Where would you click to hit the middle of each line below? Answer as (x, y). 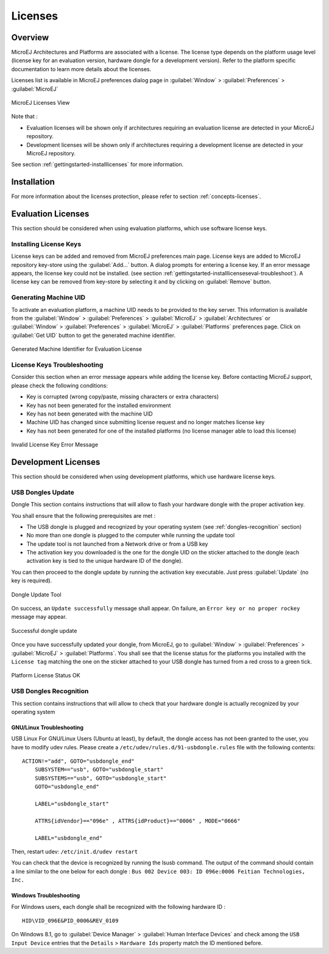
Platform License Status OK (46, 676)
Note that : (24, 116)
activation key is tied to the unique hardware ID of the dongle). (104, 561)
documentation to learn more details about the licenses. (81, 69)
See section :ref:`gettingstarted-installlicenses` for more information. (97, 164)
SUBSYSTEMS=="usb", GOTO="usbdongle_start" (101, 778)
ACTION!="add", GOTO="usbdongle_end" (79, 761)
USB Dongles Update (43, 492)
